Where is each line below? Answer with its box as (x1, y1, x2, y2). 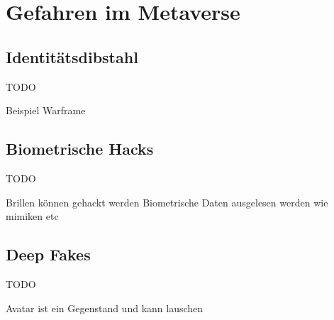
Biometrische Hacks (6, 138, 154, 160)
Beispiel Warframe (6, 103, 86, 118)
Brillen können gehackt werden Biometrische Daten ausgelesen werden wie (6, 194, 328, 209)
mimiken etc (6, 209, 59, 224)
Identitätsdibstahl (6, 45, 138, 67)
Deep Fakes (6, 243, 91, 265)
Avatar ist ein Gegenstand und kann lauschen (6, 300, 204, 315)
